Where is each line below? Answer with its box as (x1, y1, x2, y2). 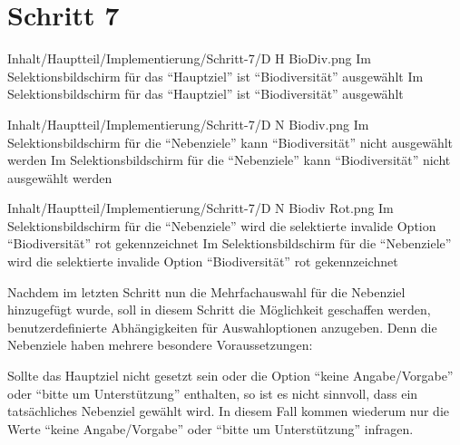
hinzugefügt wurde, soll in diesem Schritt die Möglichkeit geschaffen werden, (7, 300, 431, 319)
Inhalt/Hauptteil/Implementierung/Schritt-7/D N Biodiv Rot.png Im (7, 198, 394, 218)
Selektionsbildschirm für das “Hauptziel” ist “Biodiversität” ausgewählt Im (7, 66, 424, 85)
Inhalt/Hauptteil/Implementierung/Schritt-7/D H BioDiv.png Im (7, 49, 371, 68)
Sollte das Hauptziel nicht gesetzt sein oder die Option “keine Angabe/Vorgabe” (7, 366, 454, 385)
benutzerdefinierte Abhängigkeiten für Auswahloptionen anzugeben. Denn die (7, 317, 437, 336)
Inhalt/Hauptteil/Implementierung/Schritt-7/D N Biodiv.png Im (7, 114, 369, 133)
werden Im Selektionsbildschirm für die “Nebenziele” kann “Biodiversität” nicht (7, 150, 451, 169)
